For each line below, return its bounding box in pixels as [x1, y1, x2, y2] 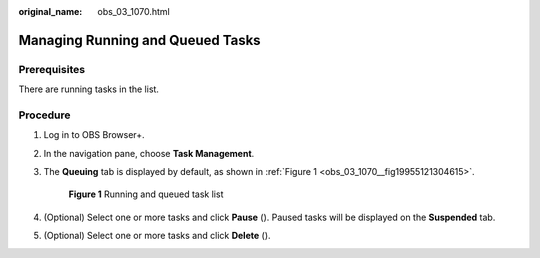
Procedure [18, 108, 71, 122]
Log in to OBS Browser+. [43, 129, 145, 141]
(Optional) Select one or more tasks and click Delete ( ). [43, 230, 271, 242]
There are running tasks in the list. [18, 83, 160, 95]
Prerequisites [18, 62, 85, 76]
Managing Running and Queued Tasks [18, 31, 261, 49]
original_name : [18, 6, 83, 17]
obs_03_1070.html [97, 6, 170, 17]
